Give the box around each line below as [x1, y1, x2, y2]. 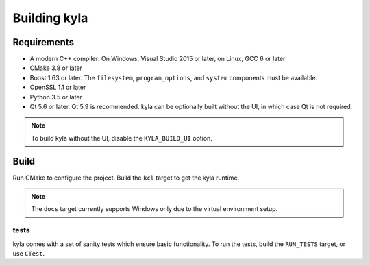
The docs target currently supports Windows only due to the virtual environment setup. [31, 205, 278, 213]
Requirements [12, 36, 75, 48]
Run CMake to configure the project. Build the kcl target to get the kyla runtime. [12, 173, 240, 182]
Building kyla [12, 10, 88, 25]
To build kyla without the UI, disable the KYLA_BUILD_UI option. [31, 134, 212, 142]
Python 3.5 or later [29, 93, 82, 101]
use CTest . [12, 250, 45, 258]
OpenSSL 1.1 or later [29, 83, 86, 92]
